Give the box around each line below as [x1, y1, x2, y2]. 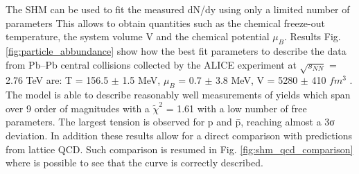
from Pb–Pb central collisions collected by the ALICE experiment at [6, 57, 297, 71]
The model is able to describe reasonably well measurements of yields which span [6, 87, 351, 102]
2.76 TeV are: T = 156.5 [6, 73, 109, 87]
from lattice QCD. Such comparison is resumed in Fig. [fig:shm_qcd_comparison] [6, 141, 353, 156]
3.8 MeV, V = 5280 [215, 73, 298, 87]
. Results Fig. [283, 29, 341, 44]
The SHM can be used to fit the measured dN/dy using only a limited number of [6, 2, 350, 16]
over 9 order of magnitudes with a [6, 101, 150, 115]
